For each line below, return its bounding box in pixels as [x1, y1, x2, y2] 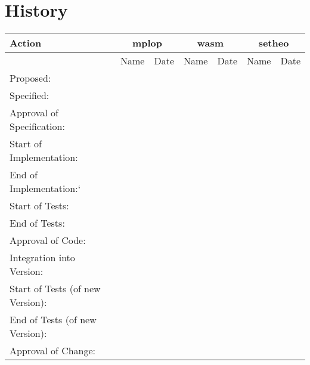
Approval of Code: [10, 233, 86, 248]
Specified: [10, 88, 49, 103]
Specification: [10, 119, 65, 134]
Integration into [10, 250, 75, 265]
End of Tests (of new [10, 313, 97, 327]
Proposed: [10, 71, 51, 85]
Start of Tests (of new [10, 282, 101, 296]
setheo [258, 36, 289, 50]
